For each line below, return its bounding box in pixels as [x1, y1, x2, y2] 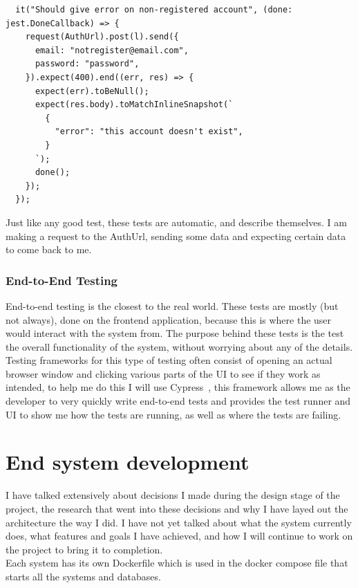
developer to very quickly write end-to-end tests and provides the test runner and [6, 394, 351, 408]
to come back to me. [6, 242, 92, 257]
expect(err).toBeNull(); [35, 86, 149, 96]
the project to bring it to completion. [6, 542, 163, 556]
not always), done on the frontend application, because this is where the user [6, 312, 332, 327]
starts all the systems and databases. [6, 569, 161, 583]
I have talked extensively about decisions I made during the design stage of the [6, 488, 340, 502]
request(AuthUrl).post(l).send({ [25, 32, 179, 42]
